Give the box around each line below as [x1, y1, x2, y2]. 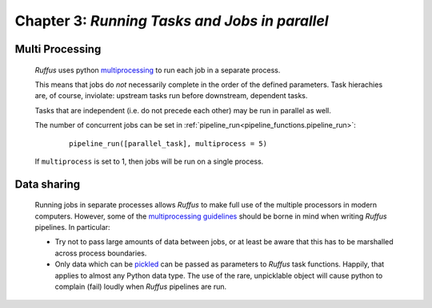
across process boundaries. [54, 248, 147, 258]
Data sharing [14, 177, 81, 191]
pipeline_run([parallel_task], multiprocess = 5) [69, 139, 268, 148]
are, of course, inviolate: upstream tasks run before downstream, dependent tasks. [34, 91, 308, 101]
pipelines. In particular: [34, 223, 111, 232]
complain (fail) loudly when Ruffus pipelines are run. [54, 282, 227, 291]
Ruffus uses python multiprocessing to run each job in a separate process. [34, 65, 281, 75]
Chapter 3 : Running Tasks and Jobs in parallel [14, 12, 329, 30]
